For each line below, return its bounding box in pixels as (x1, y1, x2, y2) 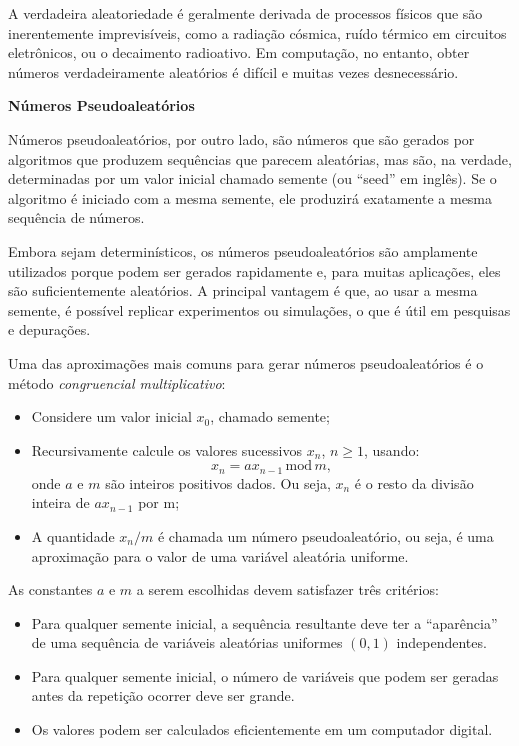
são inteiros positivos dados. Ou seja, (105, 472, 331, 493)
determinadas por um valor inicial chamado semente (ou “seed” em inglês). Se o (8, 168, 497, 189)
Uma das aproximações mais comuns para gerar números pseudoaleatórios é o (8, 352, 484, 373)
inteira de (31, 492, 90, 513)
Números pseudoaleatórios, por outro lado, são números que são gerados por (8, 128, 475, 149)
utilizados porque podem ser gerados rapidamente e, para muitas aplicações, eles (8, 260, 501, 281)
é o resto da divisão (354, 472, 474, 493)
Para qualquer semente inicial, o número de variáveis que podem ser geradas (31, 665, 499, 686)
